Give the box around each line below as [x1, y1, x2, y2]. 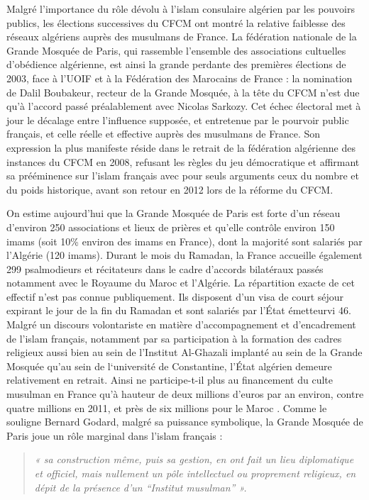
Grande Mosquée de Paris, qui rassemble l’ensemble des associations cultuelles [6, 43, 346, 57]
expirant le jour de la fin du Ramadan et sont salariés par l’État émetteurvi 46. [6, 303, 351, 318]
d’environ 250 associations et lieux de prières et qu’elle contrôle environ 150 [6, 219, 335, 234]
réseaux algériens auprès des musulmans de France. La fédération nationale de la [6, 29, 357, 44]
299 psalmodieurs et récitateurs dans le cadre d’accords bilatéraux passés [6, 261, 324, 276]
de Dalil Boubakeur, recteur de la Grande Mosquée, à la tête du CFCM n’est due [6, 84, 360, 99]
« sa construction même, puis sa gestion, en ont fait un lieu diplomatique [34, 452, 354, 467]
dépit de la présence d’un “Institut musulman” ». [34, 479, 247, 494]
